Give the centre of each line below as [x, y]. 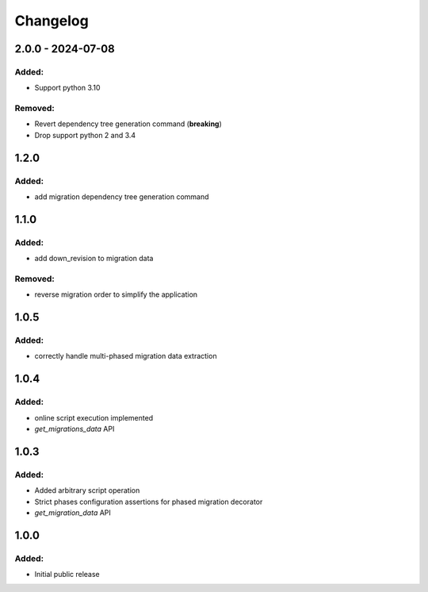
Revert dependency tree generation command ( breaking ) [128, 124]
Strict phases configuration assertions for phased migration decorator [149, 502]
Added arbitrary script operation [87, 490]
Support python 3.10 [67, 88]
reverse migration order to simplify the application [116, 294]
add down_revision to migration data [94, 259]
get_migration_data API [73, 513]
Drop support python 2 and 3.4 [85, 135]
